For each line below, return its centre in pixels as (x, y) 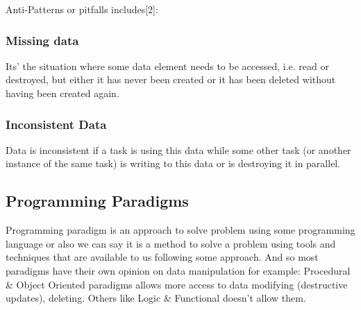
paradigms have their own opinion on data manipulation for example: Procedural (178, 270)
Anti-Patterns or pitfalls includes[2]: (82, 9)
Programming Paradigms (97, 201)
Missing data (42, 40)
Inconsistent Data (56, 124)
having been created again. (62, 93)
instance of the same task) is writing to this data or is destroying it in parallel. (173, 163)
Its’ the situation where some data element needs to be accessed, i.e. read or (167, 66)
